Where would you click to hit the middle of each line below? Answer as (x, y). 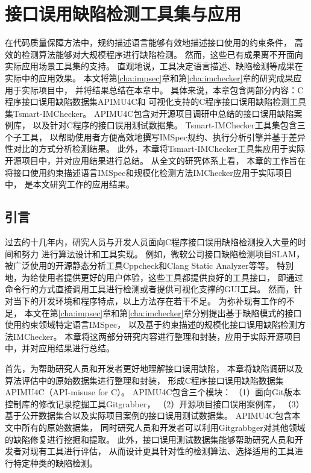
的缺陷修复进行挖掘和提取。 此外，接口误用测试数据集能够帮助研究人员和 (150, 439)
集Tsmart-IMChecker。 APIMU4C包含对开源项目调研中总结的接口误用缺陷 (149, 113)
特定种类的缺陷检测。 (55, 462)
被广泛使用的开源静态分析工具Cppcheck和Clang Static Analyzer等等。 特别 (149, 265)
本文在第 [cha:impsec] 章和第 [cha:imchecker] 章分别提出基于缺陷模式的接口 (163, 312)
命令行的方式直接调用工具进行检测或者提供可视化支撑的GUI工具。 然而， (149, 289)
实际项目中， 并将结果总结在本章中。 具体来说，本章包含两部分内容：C (162, 89)
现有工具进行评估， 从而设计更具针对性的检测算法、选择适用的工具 (162, 451)
